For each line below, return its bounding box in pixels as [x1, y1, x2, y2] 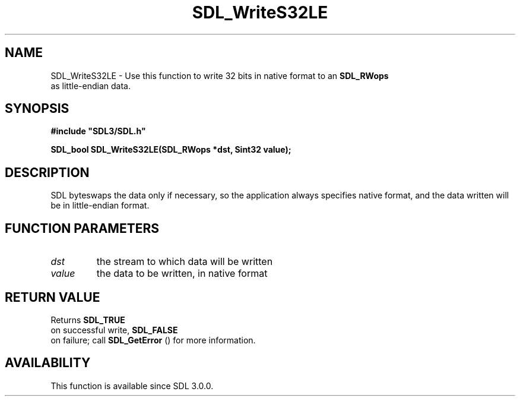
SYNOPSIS [5, 101, 69, 116]
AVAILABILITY [5, 355, 91, 371]
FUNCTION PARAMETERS [5, 220, 159, 236]
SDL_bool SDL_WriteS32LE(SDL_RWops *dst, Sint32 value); [50, 144, 291, 155]
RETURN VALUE [5, 289, 100, 305]
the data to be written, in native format [96, 267, 268, 280]
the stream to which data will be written [96, 255, 273, 268]
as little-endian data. [50, 80, 131, 91]
